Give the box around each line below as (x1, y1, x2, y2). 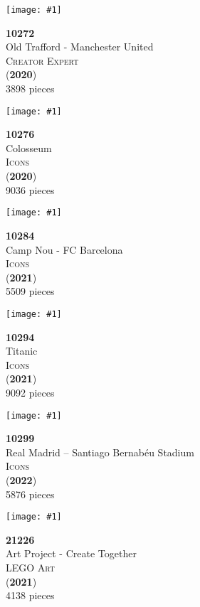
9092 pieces (6, 385, 55, 399)
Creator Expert (6, 53, 79, 68)
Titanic (6, 343, 38, 358)
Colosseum (6, 140, 52, 155)
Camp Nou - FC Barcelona (6, 242, 123, 257)
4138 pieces (6, 588, 55, 603)
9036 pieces (6, 182, 55, 197)
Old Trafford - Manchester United (6, 39, 154, 54)
